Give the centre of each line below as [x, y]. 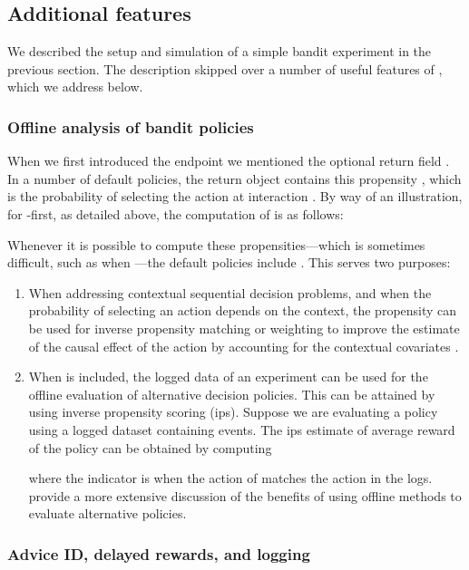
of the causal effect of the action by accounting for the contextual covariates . [244, 346]
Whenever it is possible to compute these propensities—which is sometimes [216, 244]
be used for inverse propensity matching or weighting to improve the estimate [244, 328]
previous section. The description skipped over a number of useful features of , [225, 68]
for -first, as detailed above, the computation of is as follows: [176, 213]
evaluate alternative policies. [107, 513]
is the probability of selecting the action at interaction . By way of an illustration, [235, 196]
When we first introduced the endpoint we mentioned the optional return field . [229, 161]
